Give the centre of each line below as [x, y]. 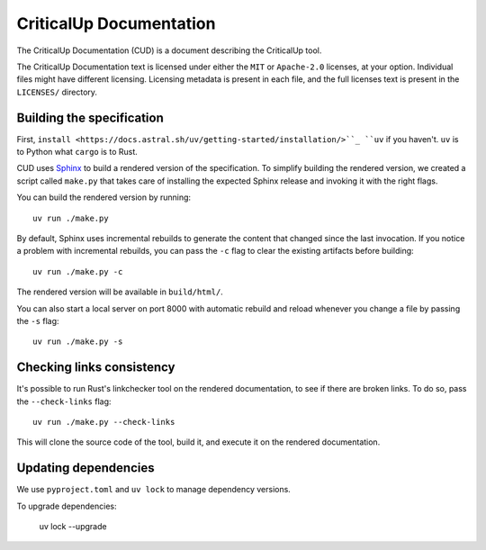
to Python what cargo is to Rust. [77, 152]
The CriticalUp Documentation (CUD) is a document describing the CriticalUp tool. [169, 50]
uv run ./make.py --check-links [104, 422]
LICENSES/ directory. [57, 92]
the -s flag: [38, 320]
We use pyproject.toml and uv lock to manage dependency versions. [154, 490]
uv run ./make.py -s [78, 342]
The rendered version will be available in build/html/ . [120, 292]
